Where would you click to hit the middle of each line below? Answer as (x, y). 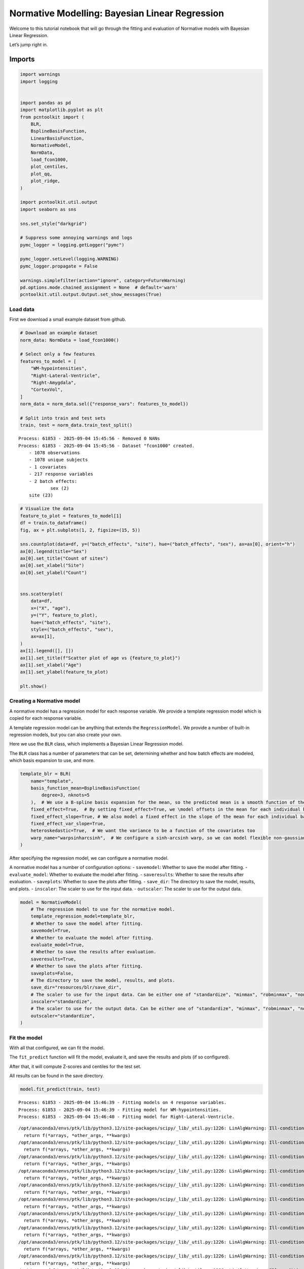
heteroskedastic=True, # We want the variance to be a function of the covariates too (143, 831)
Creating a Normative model (45, 701)
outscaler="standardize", (63, 1016)
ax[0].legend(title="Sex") (53, 551)
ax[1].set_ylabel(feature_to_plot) (64, 672)
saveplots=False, (52, 973)
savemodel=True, (51, 931)
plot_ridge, (46, 181)
